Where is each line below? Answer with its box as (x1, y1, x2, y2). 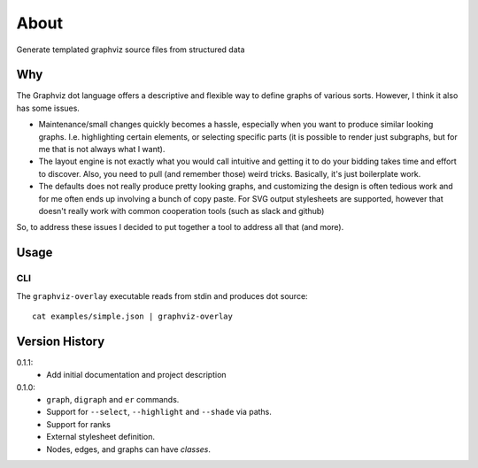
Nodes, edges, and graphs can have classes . (46, 443, 212, 455)
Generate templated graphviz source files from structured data (16, 44, 245, 55)
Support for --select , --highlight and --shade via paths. (46, 407, 272, 418)
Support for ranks (46, 418, 111, 429)
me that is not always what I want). (38, 144, 166, 155)
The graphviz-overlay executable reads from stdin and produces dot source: (16, 290, 309, 301)
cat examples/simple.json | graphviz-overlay (32, 311, 234, 321)
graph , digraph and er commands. (46, 394, 180, 404)
